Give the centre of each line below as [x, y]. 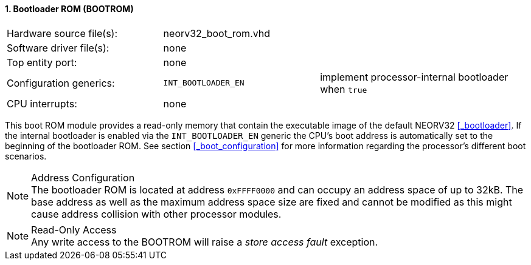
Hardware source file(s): [62, 33]
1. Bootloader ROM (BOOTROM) [69, 9]
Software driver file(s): [58, 48]
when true [344, 89]
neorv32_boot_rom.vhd [217, 33]
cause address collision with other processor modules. [156, 214]
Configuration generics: [61, 83]
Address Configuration [83, 177]
